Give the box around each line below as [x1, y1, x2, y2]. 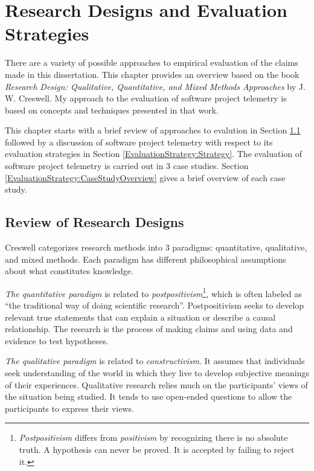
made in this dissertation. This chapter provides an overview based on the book [5, 68, 300, 80]
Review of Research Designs [5, 213, 184, 231]
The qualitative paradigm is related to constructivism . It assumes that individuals [5, 354, 305, 367]
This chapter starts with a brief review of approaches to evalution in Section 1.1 [5, 124, 301, 136]
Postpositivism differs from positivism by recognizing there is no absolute [19, 431, 288, 444]
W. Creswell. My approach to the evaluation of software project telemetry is [5, 92, 287, 104]
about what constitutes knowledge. [5, 264, 133, 277]
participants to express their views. [5, 402, 134, 414]
